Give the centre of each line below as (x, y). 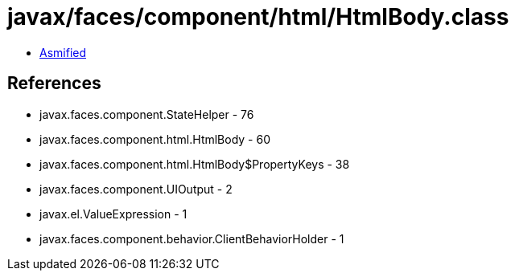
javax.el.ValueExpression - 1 (113, 214)
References (54, 84)
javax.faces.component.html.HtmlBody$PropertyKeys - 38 (195, 164)
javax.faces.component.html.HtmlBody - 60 (155, 139)
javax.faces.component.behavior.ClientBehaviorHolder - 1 (192, 238)
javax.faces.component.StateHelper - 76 (147, 114)
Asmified (63, 52)
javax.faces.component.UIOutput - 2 (136, 189)
